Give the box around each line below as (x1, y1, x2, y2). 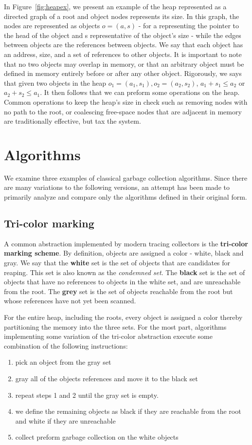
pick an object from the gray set (15, 357, 111, 367)
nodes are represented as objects (4, 20, 100, 31)
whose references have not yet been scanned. (4, 296, 136, 306)
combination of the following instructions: (4, 340, 128, 351)
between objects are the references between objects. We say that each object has (4, 39, 243, 50)
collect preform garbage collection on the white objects (15, 432, 179, 442)
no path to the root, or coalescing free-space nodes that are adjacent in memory (4, 106, 242, 116)
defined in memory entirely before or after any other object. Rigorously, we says (4, 68, 242, 78)
